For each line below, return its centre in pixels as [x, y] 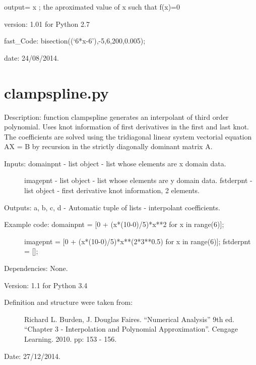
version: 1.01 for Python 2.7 [47, 24]
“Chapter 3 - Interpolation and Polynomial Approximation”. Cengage [131, 329]
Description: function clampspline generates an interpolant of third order [116, 117]
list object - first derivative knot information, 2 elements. [112, 190]
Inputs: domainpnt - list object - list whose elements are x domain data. [115, 163]
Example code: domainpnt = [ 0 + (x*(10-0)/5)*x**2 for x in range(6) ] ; [114, 224]
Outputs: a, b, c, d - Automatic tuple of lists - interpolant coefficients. [112, 207]
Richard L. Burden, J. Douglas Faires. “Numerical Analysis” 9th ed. [129, 319]
